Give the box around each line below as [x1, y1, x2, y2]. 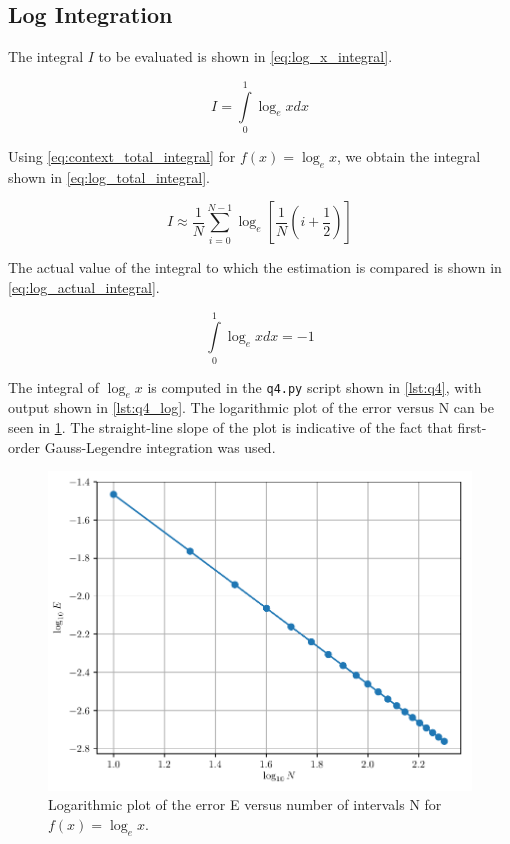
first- [457, 417, 487, 438]
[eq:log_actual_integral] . [8, 276, 160, 297]
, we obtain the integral [337, 145, 481, 166]
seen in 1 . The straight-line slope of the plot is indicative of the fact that [8, 417, 453, 438]
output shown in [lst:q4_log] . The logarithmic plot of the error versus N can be [8, 397, 494, 418]
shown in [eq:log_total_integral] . [8, 166, 211, 187]
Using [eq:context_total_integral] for [8, 145, 236, 166]
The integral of [8, 376, 100, 397]
